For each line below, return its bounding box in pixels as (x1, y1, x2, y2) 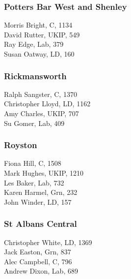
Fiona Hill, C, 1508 (4, 158, 61, 168)
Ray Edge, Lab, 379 (4, 39, 64, 49)
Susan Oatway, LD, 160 (4, 49, 75, 59)
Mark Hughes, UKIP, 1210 (4, 168, 84, 178)
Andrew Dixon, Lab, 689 (4, 266, 78, 276)
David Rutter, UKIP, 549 (4, 29, 80, 39)
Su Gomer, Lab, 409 (4, 118, 65, 128)
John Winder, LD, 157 (4, 196, 72, 207)
